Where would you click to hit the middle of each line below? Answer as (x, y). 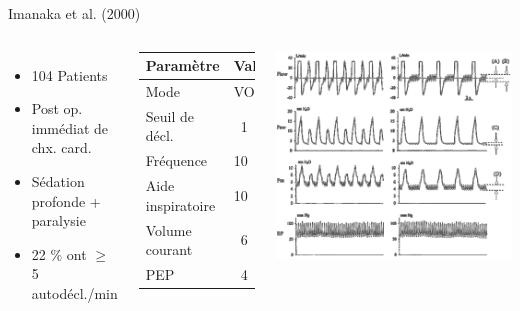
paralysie (58, 220)
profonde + (66, 200)
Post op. (57, 108)
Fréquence (176, 160)
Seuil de (169, 115)
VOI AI (264, 90)
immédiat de (70, 127)
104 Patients (69, 74)
